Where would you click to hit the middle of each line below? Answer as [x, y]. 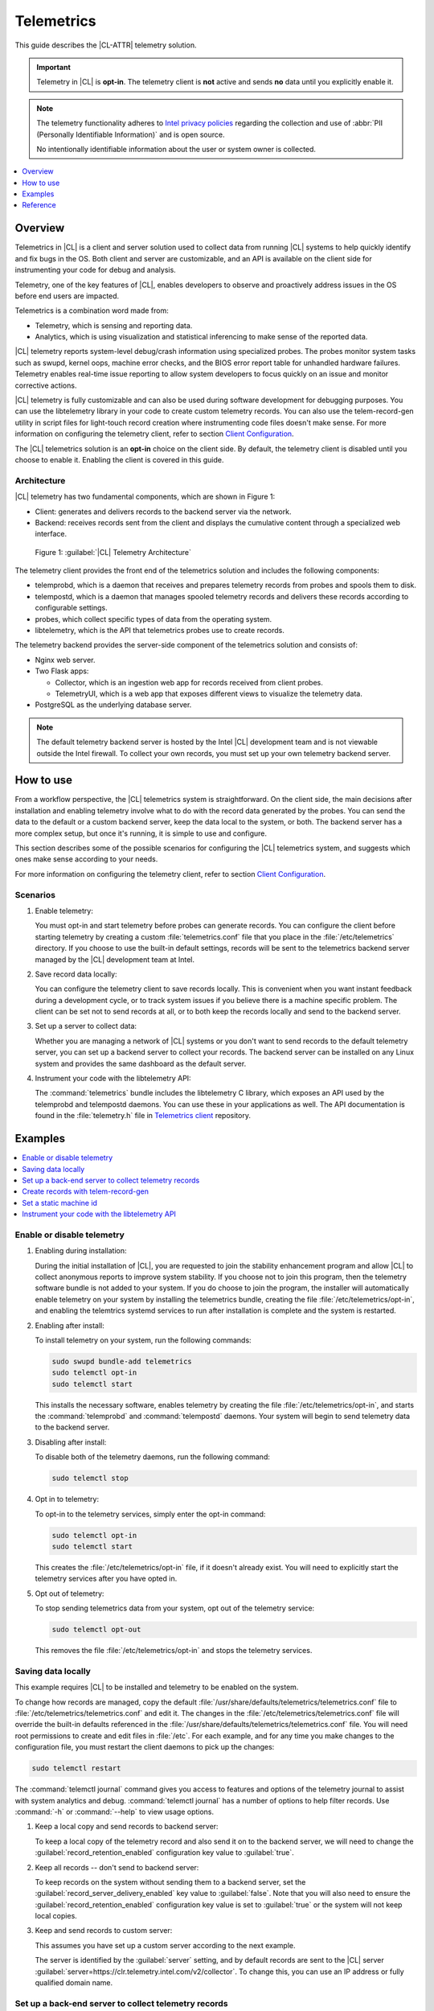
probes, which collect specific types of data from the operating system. [154, 619]
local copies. [56, 1916]
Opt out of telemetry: [70, 1594]
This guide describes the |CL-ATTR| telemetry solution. [106, 45]
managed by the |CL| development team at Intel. [115, 959]
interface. [51, 534]
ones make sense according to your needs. [86, 859]
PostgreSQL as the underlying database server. [113, 705]
